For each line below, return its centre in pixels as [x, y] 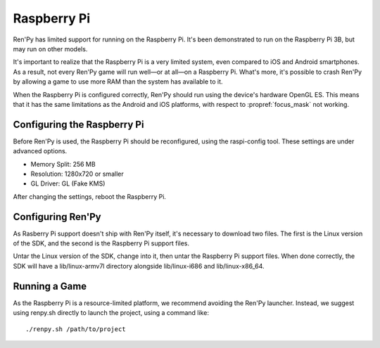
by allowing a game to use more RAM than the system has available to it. [118, 82]
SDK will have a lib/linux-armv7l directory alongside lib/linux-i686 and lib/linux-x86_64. [139, 266]
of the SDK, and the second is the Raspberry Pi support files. [101, 243]
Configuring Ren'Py [57, 217]
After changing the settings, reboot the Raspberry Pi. [90, 196]
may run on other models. [50, 49]
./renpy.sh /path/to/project [76, 329]
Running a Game [50, 286]
